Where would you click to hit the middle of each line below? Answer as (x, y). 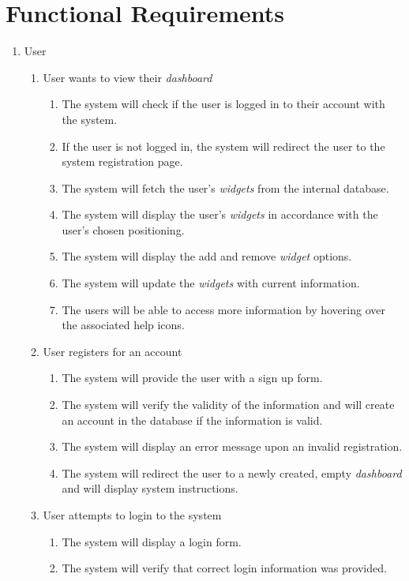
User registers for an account (113, 351)
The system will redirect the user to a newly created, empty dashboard (232, 472)
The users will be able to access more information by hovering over (223, 309)
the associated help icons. (123, 325)
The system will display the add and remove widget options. (207, 256)
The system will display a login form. (152, 541)
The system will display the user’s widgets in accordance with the (220, 214)
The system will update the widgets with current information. (211, 283)
